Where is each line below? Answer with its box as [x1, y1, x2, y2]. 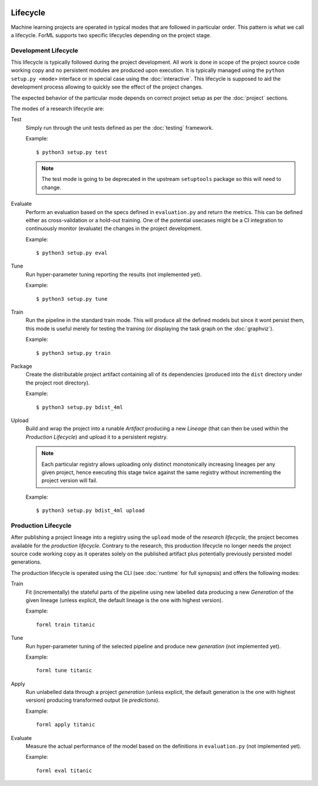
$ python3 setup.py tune [36, 295, 108, 302]
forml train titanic [36, 621, 95, 628]
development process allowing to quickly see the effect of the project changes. [11, 83, 203, 91]
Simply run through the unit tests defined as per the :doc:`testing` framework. [25, 124, 214, 131]
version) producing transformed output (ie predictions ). [25, 696, 160, 704]
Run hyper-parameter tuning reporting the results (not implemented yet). [25, 271, 202, 278]
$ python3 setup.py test [36, 149, 108, 156]
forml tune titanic [36, 667, 92, 674]
